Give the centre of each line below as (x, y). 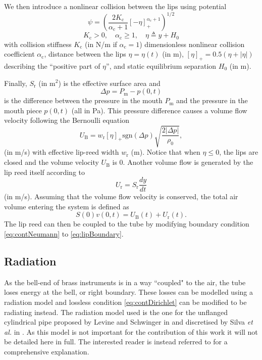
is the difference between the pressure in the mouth (83, 100)
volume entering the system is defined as (67, 206)
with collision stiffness (38, 44)
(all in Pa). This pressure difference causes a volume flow (159, 110)
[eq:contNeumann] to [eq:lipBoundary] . (64, 234)
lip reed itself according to (44, 172)
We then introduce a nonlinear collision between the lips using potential (115, 6)
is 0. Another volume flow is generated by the (183, 162)
